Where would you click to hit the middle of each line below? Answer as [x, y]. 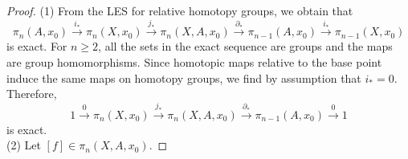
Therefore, [32, 94]
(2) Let [24, 145]
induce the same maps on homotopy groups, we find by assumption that [184, 77]
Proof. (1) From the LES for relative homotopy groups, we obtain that [180, 10]
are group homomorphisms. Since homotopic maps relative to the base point [194, 61]
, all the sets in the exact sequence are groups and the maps [245, 46]
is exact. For [37, 46]
